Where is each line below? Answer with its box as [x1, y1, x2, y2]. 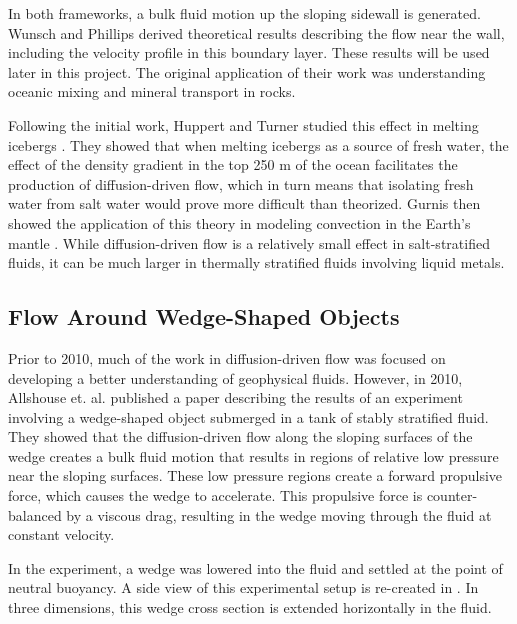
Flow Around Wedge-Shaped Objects [8, 301, 400, 332]
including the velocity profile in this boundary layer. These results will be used [8, 42, 490, 63]
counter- [426, 485, 478, 506]
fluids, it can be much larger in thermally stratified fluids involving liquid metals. [8, 252, 505, 273]
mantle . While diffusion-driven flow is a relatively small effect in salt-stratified [8, 232, 490, 253]
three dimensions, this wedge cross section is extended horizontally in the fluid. [8, 597, 492, 618]
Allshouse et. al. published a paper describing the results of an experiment [8, 387, 463, 408]
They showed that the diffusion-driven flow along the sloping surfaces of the [8, 426, 473, 447]
